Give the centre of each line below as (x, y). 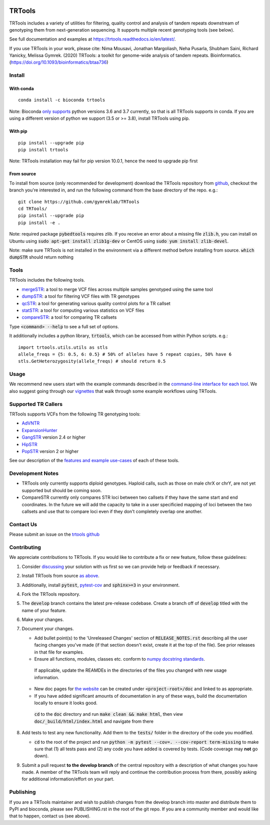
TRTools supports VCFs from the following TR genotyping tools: (75, 414)
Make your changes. (43, 620)
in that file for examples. (59, 652)
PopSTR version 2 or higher (50, 451)
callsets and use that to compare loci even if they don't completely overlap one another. (112, 512)
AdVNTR (31, 423)
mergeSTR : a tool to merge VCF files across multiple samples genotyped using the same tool (117, 289)
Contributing (25, 547)
